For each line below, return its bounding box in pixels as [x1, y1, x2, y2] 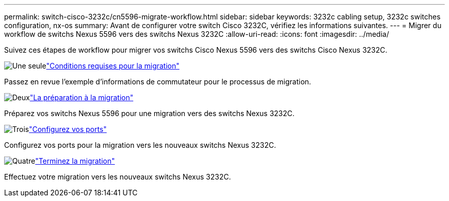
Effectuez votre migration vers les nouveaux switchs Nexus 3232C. [4, 172, 231, 181]
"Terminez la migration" [35, 157, 115, 165]
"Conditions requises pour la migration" [46, 61, 180, 70]
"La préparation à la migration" [30, 93, 133, 102]
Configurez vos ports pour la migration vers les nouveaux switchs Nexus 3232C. [4, 141, 276, 149]
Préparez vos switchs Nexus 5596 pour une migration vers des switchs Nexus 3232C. [4, 109, 295, 118]
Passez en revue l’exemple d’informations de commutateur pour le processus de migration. [4, 77, 311, 86]
